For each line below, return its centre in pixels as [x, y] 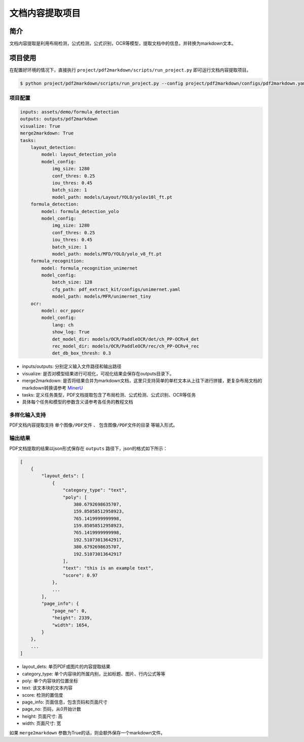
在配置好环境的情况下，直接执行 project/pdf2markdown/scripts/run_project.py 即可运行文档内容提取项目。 [130, 70]
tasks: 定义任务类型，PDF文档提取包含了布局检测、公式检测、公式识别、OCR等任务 [109, 395]
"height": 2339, [72, 618]
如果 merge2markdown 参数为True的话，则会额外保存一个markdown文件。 [87, 732]
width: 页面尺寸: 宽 [42, 723]
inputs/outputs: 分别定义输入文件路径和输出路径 [72, 366]
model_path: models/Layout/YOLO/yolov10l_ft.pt [112, 197]
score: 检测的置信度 [43, 695]
